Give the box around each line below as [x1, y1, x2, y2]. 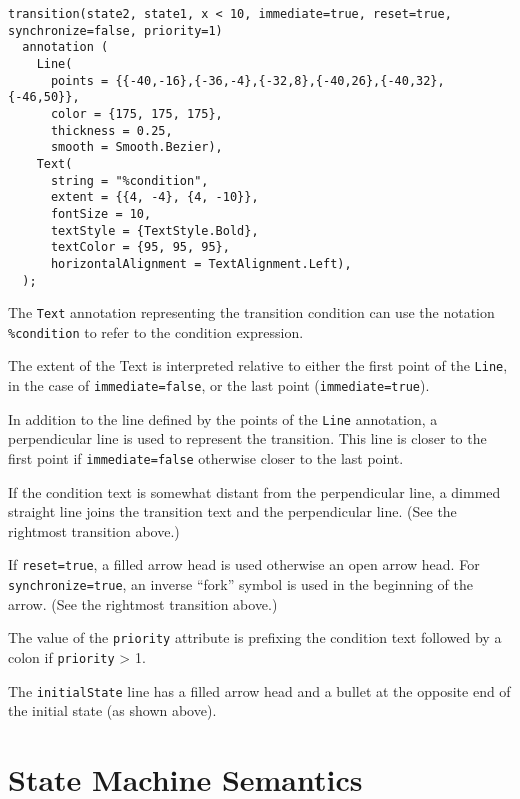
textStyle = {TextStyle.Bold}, [50, 223, 259, 238]
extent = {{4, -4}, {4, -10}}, [50, 190, 259, 205]
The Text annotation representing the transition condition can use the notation [8, 302, 495, 323]
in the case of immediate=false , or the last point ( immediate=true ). [8, 375, 430, 396]
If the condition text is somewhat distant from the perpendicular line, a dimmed [8, 481, 501, 502]
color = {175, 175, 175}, [50, 106, 223, 121]
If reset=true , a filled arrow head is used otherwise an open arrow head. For [8, 554, 480, 575]
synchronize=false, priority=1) [8, 23, 223, 38]
